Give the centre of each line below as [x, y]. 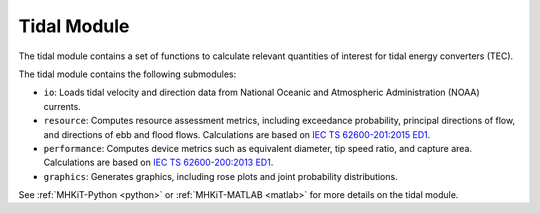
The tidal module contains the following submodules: [127, 74]
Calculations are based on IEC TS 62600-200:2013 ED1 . [158, 162]
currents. [62, 106]
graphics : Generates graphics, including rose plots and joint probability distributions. [221, 176]
